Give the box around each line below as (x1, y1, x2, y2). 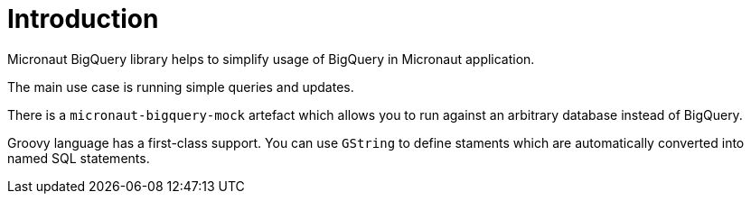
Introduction (7, 4, 159, 34)
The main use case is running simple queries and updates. (7, 78, 354, 95)
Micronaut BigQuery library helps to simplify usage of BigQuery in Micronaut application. (7, 50, 535, 67)
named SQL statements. (7, 150, 150, 166)
